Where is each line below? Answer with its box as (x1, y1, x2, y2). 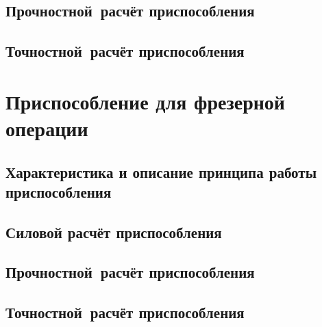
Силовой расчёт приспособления (5, 221, 222, 242)
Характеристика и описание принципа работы (5, 161, 317, 182)
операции (5, 114, 88, 142)
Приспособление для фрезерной (5, 87, 285, 115)
